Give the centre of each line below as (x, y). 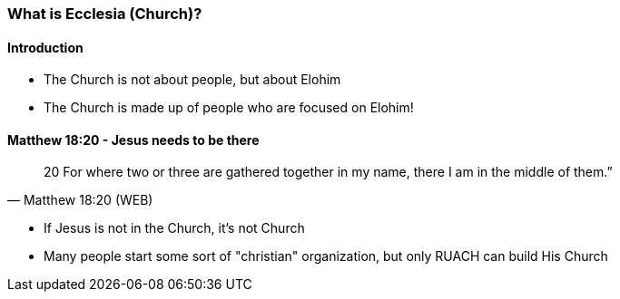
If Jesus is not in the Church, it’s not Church (174, 228)
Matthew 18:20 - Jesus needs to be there (133, 140)
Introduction (45, 47)
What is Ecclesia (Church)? (105, 14)
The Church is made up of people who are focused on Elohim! (229, 108)
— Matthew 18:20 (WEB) (80, 200)
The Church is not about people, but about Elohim (192, 80)
